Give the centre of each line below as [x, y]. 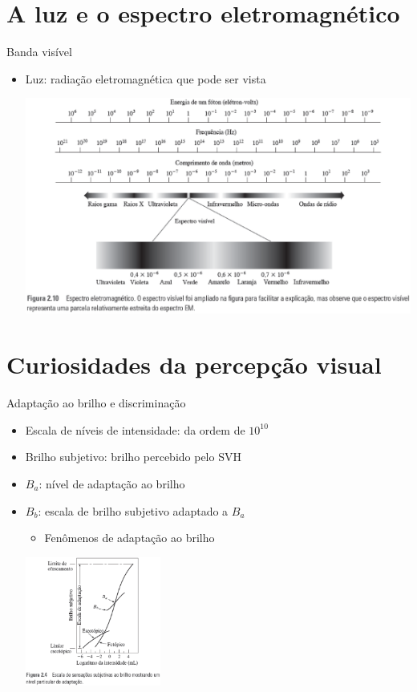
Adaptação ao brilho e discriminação [96, 403]
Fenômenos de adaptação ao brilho [130, 538]
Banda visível [39, 52]
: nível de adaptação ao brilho [112, 483]
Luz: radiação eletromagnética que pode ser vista [146, 78]
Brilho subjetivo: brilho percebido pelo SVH [133, 457]
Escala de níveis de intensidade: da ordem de [135, 429]
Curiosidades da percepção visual [194, 364]
